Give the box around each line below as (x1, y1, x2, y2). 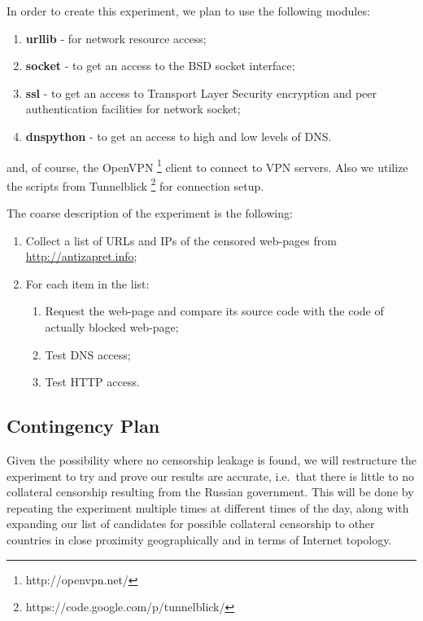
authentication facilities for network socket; (25, 100, 241, 117)
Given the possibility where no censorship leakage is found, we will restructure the (7, 451, 416, 469)
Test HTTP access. (45, 373, 140, 390)
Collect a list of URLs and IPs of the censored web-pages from (25, 231, 337, 249)
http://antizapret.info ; (25, 248, 137, 265)
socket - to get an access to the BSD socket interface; (25, 57, 295, 74)
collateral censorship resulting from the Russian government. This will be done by (7, 483, 414, 500)
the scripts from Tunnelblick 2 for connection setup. (7, 174, 264, 194)
